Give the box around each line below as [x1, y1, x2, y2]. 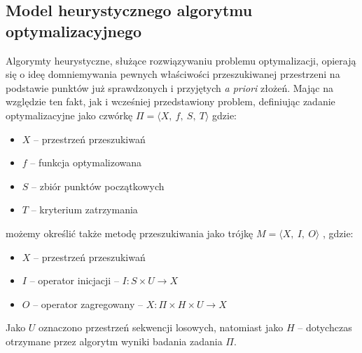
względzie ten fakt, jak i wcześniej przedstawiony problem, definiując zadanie [6, 94, 335, 109]
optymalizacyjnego [6, 20, 142, 41]
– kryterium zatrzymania [31, 202, 138, 217]
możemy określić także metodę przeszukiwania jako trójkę [6, 225, 253, 240]
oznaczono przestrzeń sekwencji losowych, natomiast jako [39, 320, 284, 335]
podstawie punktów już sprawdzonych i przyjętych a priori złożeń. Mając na [6, 80, 333, 95]
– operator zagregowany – [33, 296, 143, 311]
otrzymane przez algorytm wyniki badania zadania [6, 333, 223, 348]
